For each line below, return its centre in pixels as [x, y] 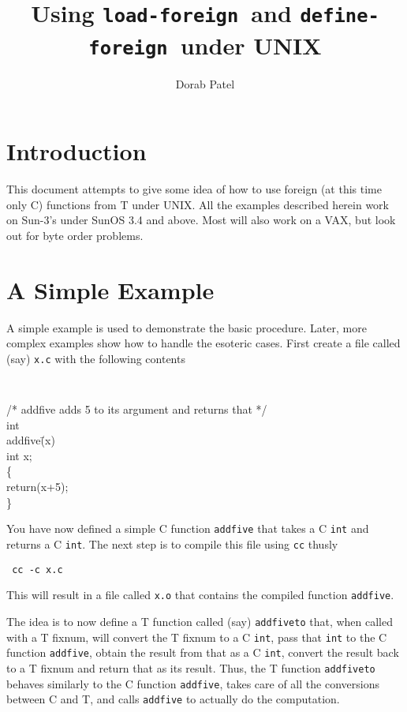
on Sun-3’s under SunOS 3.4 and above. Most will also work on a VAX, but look [201, 220]
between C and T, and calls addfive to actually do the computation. [173, 699]
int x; [19, 455]
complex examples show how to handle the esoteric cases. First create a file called [203, 343]
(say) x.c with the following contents [96, 358]
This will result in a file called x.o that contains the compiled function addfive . [200, 595]
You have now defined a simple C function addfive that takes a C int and [188, 528]
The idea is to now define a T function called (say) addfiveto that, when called [200, 621]
